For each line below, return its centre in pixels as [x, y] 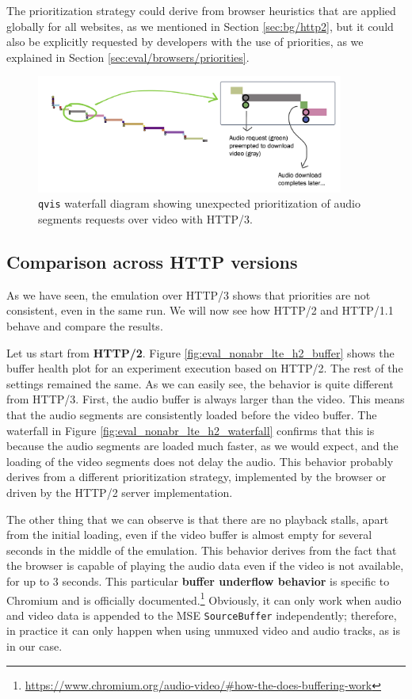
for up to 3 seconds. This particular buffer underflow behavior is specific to [198, 581]
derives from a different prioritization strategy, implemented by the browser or [196, 477]
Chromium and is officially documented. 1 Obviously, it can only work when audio [204, 598]
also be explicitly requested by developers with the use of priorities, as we [185, 42]
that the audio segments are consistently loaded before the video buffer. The [192, 415]
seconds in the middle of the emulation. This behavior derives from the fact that [202, 550]
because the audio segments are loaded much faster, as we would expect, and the [202, 446]
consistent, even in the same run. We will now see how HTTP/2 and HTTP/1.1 [200, 310]
